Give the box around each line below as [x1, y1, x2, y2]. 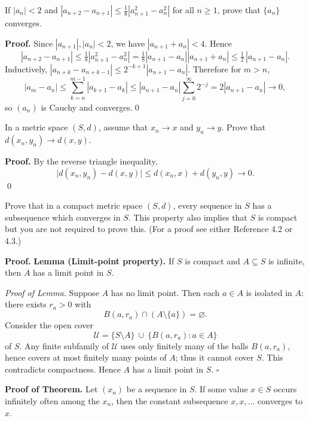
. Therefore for [188, 62, 241, 75]
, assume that [98, 121, 148, 133]
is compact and [185, 254, 240, 267]
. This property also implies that [128, 210, 247, 223]
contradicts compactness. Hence [5, 362, 121, 375]
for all [172, 4, 194, 16]
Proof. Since [5, 36, 53, 49]
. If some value [194, 383, 248, 395]
